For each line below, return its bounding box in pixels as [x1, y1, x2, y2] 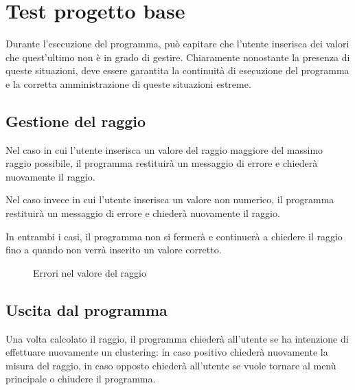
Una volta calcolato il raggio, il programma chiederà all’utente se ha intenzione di [5, 331, 349, 345]
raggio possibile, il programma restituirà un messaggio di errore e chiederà [5, 156, 318, 170]
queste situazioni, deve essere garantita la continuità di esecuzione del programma [5, 63, 350, 78]
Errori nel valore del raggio [33, 265, 146, 279]
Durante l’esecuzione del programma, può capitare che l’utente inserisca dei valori [5, 36, 350, 51]
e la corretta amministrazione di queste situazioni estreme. [5, 76, 251, 91]
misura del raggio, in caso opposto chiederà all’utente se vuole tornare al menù [5, 358, 336, 372]
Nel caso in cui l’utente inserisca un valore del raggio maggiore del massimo [5, 142, 323, 157]
